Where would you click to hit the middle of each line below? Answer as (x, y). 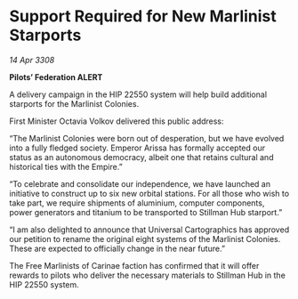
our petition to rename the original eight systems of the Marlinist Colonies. (145, 238)
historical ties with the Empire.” (66, 166)
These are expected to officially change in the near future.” (117, 248)
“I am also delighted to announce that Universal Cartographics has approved (149, 230)
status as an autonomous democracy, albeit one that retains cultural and (141, 157)
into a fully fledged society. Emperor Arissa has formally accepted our (137, 148)
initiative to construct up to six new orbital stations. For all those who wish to (149, 193)
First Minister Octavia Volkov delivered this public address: (117, 121)
